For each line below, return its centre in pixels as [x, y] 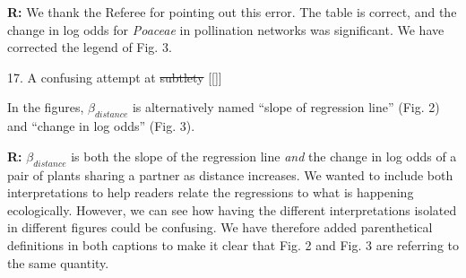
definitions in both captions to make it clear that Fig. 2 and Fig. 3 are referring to [233, 244]
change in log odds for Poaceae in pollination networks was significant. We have [226, 29]
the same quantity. [58, 262]
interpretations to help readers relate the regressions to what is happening [211, 192]
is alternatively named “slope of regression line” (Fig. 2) [286, 107]
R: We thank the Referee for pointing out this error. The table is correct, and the [232, 12]
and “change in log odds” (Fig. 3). [101, 126]
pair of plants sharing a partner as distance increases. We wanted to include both [230, 174]
